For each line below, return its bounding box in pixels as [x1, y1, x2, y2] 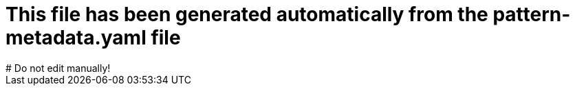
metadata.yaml [6, 26, 147, 49]
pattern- [492, 3, 571, 26]
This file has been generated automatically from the [6, 3, 488, 26]
